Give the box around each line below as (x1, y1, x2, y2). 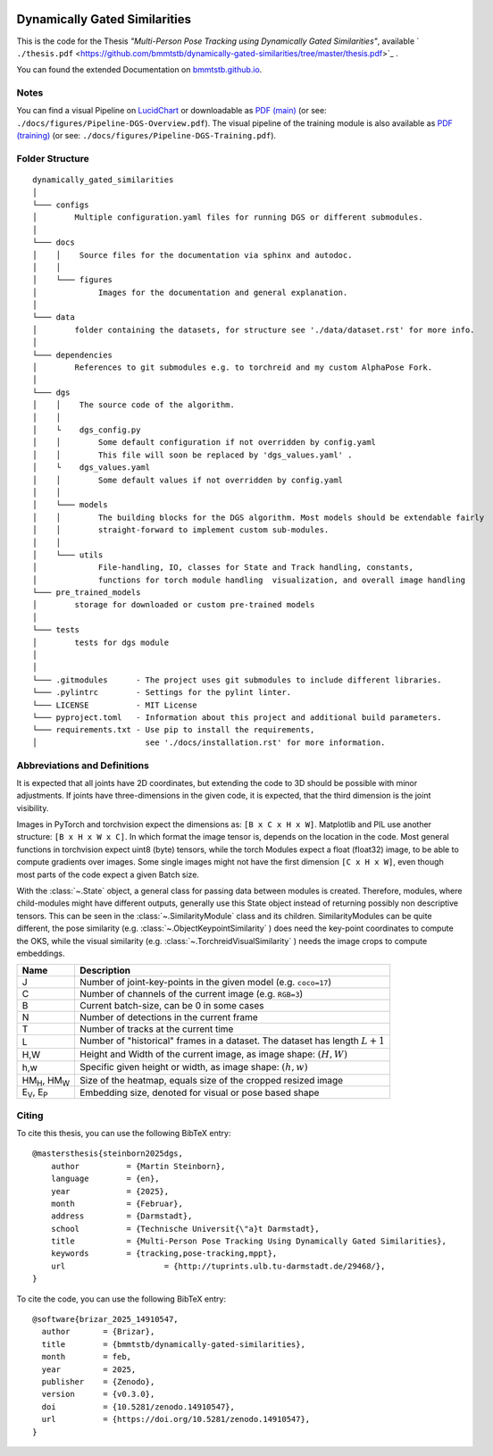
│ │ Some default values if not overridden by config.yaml (32, 474, 344, 485)
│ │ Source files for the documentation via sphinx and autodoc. (32, 250, 353, 260)
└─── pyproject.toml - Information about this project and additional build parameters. (32, 712, 442, 723)
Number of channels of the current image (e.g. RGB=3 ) (79, 988, 304, 1000)
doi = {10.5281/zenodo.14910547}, (41, 1402, 236, 1411)
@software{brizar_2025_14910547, (32, 1314, 179, 1325)
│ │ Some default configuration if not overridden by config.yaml (32, 438, 377, 448)
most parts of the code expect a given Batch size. (16, 869, 200, 880)
